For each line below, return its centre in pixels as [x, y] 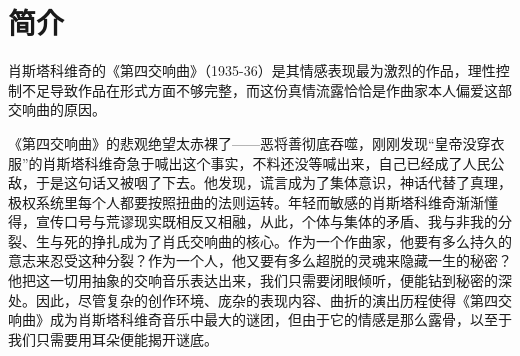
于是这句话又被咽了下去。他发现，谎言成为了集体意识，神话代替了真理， [273, 182]
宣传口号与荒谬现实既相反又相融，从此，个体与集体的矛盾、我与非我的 [266, 221]
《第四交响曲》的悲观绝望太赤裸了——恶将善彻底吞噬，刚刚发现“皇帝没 [242, 142]
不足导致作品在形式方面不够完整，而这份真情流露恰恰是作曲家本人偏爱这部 [266, 89]
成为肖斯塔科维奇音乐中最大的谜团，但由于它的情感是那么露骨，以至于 [280, 319]
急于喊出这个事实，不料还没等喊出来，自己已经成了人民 [308, 162]
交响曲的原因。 [57, 109]
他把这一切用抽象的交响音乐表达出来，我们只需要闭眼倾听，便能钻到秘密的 [253, 280]
